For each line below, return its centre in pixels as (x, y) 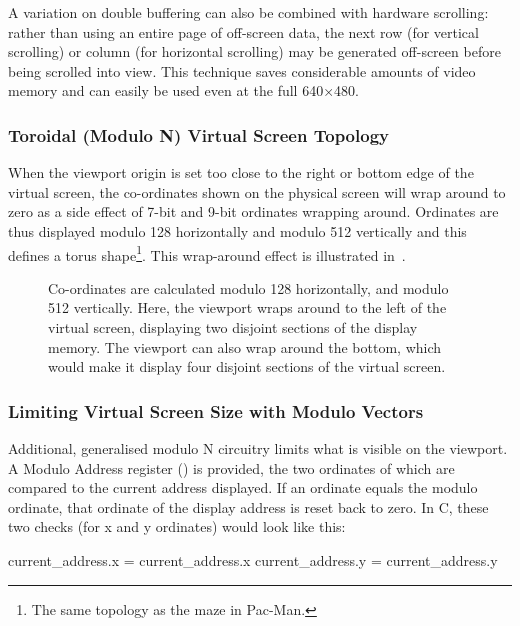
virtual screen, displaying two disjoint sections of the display (233, 327)
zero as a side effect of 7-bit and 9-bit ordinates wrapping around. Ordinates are (253, 211)
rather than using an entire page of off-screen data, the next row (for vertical (243, 31)
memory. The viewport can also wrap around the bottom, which (245, 346)
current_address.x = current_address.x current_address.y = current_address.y (253, 559)
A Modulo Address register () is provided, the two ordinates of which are (231, 467)
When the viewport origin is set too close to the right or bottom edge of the (241, 172)
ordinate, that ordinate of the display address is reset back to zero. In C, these (248, 506)
